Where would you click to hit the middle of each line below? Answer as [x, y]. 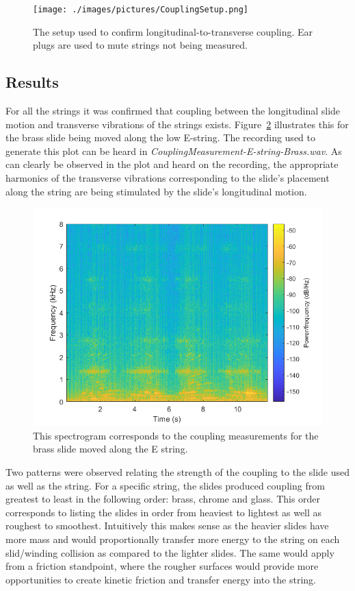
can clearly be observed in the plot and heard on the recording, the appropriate [172, 164]
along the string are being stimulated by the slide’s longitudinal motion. [156, 191]
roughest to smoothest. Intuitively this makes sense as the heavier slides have [167, 526]
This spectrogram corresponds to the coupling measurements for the [176, 435]
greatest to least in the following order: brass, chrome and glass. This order [163, 499]
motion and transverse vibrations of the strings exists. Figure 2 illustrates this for [177, 124]
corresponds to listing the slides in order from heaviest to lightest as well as [164, 512]
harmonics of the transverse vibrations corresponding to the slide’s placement [168, 178]
